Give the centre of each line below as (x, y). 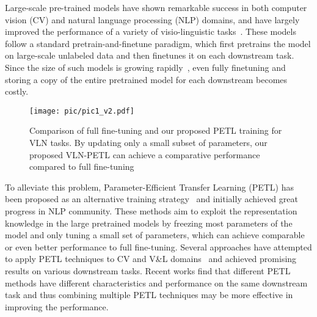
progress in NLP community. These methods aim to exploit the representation (151, 210)
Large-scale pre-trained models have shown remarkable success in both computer (156, 7)
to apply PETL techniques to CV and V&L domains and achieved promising (151, 259)
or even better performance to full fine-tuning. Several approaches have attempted (158, 246)
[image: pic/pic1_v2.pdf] (82, 111)
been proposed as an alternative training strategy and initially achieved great (151, 199)
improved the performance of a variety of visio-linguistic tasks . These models (151, 31)
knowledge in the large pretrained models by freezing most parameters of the (149, 223)
